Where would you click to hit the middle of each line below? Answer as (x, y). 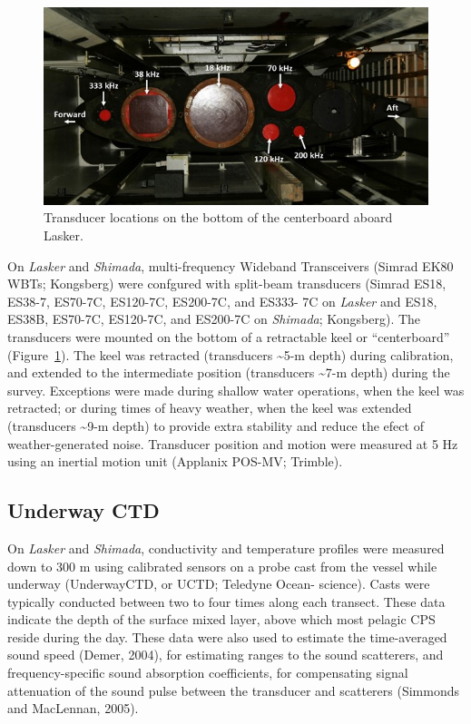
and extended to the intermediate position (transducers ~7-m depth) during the (229, 372)
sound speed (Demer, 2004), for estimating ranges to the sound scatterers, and (226, 655)
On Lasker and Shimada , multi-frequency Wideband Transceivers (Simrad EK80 (231, 265)
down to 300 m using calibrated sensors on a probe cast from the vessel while (222, 566)
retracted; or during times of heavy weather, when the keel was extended (210, 408)
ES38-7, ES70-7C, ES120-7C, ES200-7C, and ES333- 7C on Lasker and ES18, (222, 301)
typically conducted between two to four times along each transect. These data (226, 601)
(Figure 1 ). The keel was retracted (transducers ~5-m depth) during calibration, (231, 354)
